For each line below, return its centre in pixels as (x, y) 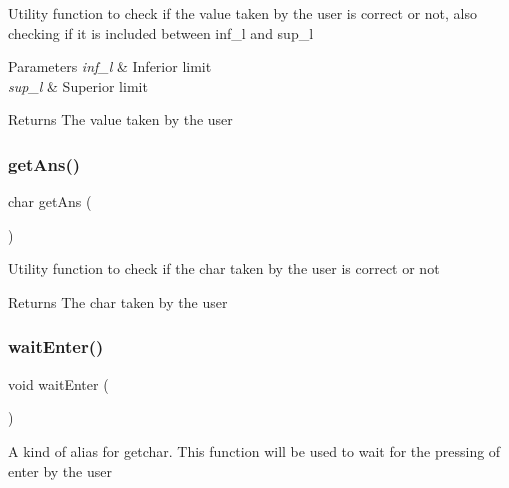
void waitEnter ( (58, 383)
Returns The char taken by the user (118, 301)
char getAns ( (50, 201)
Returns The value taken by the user (120, 119)
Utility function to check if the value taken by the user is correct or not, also (242, 13)
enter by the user (60, 470)
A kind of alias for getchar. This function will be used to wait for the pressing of (254, 450)
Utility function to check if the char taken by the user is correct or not (224, 268)
